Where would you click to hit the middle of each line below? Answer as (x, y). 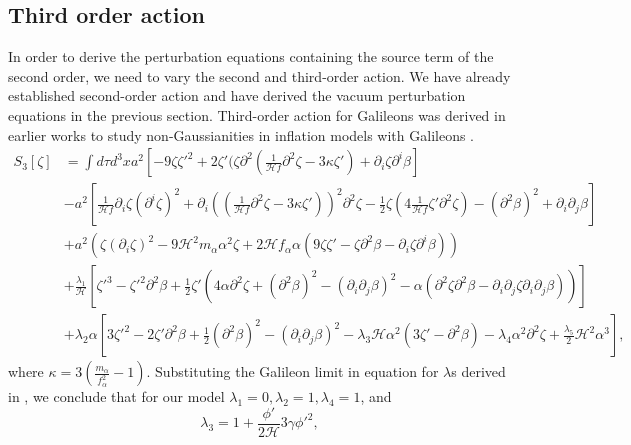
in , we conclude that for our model (116, 396)
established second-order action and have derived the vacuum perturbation (237, 95)
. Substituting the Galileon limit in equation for (292, 371)
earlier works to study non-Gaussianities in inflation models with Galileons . (241, 134)
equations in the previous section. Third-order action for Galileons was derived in (257, 114)
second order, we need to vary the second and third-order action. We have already (259, 75)
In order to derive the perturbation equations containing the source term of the (251, 56)
